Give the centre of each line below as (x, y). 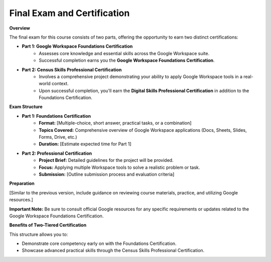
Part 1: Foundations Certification (56, 116)
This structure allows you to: (39, 234)
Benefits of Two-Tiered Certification (48, 225)
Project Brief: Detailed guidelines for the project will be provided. (106, 160)
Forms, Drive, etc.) (58, 137)
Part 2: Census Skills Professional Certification (72, 70)
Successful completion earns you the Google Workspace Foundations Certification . (127, 61)
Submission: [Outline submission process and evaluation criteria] (107, 174)
